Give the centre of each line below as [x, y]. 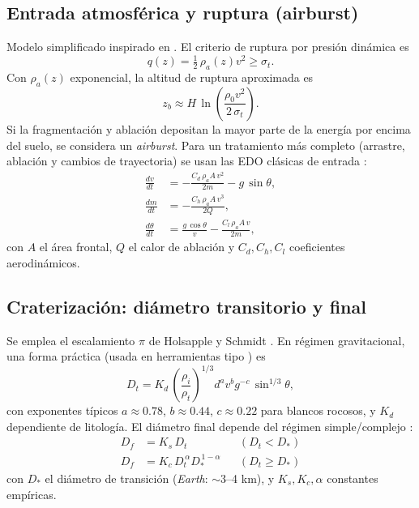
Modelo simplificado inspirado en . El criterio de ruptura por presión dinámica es [208, 47]
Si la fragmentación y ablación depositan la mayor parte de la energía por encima [209, 128]
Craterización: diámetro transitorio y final [186, 306]
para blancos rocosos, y [318, 410]
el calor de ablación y [182, 247]
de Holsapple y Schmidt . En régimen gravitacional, [277, 340]
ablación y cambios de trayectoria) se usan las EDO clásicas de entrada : [187, 161]
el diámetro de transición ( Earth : [126, 478]
